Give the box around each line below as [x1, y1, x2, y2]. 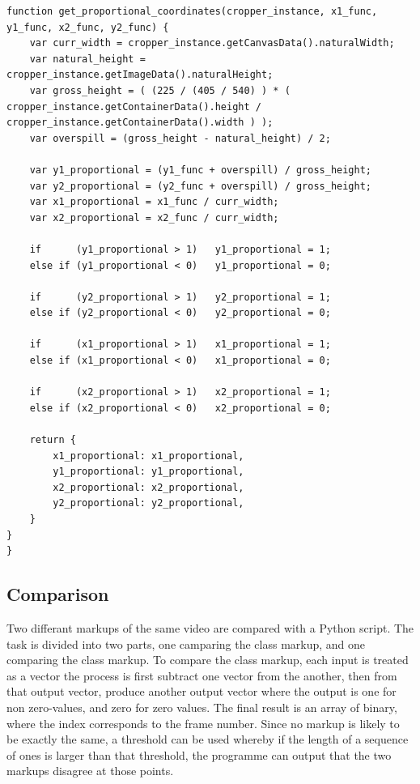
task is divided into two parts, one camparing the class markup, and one [6, 635, 366, 652]
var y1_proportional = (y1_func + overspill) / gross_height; [29, 164, 372, 176]
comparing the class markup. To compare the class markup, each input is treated [6, 651, 409, 668]
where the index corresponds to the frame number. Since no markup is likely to [6, 714, 400, 731]
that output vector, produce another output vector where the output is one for [6, 683, 397, 700]
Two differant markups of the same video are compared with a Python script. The [6, 619, 414, 636]
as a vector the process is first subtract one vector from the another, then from [6, 667, 397, 684]
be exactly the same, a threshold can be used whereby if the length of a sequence [6, 731, 409, 748]
